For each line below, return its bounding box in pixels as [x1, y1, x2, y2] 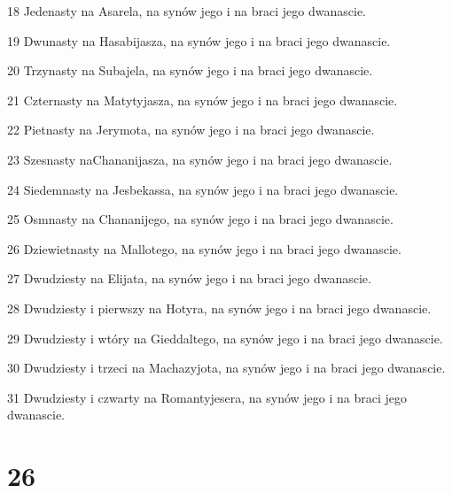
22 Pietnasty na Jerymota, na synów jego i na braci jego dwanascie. [7, 120, 375, 139]
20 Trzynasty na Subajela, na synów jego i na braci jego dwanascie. [7, 61, 373, 80]
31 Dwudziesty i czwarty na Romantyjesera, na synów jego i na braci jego [7, 388, 408, 406]
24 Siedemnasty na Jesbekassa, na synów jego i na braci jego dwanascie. [7, 180, 399, 198]
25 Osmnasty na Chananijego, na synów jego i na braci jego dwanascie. [7, 210, 394, 228]
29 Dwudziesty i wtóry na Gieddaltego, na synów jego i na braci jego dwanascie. [7, 328, 443, 347]
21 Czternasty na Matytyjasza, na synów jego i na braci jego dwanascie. [7, 90, 398, 109]
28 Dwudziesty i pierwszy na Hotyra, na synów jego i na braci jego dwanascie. [7, 298, 432, 317]
